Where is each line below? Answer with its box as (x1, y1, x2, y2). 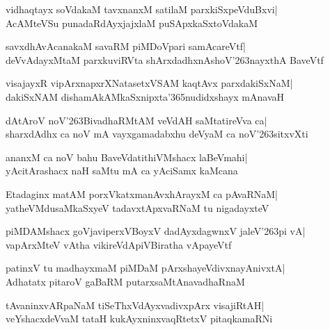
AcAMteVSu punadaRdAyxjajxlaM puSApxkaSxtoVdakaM (6, 15, 258, 30)
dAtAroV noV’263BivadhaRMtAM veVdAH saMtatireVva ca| (6, 113, 267, 127)
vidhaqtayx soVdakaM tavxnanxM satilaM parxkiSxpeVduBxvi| (6, 2, 278, 16)
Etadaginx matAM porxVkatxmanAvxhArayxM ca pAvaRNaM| (6, 186, 278, 201)
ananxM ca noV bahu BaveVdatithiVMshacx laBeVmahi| (6, 149, 248, 164)
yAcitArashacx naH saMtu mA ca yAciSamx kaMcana (6, 163, 238, 178)
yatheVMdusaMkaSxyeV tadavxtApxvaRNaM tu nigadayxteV (6, 200, 269, 215)
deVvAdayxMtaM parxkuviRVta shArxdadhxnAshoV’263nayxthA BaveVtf (6, 52, 324, 67)
